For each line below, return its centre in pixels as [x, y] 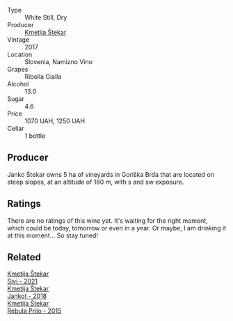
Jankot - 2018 [27, 296]
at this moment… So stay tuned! [53, 235]
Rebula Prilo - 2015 [34, 311]
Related [24, 257]
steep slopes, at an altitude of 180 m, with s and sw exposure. [96, 182]
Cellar [16, 128]
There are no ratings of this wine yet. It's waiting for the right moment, [108, 220]
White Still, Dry [46, 17]
